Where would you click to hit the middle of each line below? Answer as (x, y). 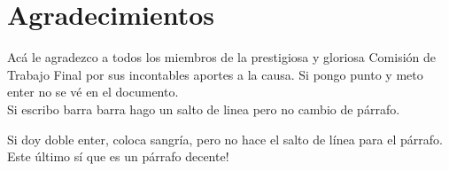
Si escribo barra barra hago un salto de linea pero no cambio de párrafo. (204, 109)
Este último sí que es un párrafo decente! (118, 156)
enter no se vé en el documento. (93, 92)
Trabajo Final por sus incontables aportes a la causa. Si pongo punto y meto (215, 74)
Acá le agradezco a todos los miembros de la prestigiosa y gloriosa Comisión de (222, 57)
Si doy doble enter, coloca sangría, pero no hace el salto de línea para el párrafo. (225, 139)
